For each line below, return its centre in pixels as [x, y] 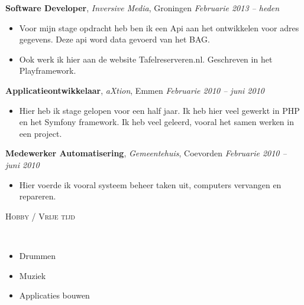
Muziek [33, 275]
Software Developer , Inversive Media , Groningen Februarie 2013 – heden [143, 8]
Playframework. [48, 70]
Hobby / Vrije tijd [40, 216]
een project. [41, 133]
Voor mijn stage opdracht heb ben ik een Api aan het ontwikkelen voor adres [159, 27]
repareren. [38, 196]
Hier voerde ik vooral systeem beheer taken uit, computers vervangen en [150, 184]
